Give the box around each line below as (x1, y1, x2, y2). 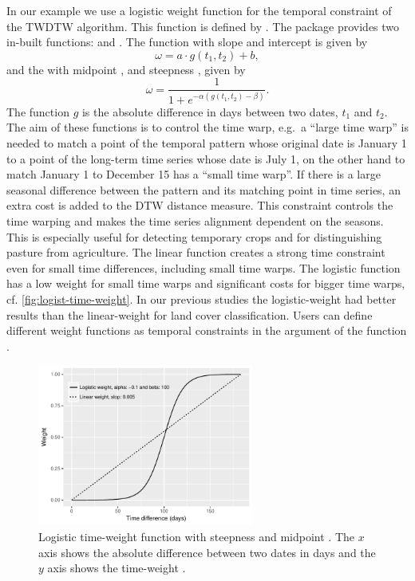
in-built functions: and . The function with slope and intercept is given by (6, 33, 368, 50)
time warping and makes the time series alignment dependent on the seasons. (6, 212, 384, 229)
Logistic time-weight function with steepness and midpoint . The (38, 528, 354, 544)
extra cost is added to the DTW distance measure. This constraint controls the (6, 197, 393, 214)
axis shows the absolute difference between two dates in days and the (38, 544, 376, 560)
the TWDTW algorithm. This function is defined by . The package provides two (6, 18, 400, 34)
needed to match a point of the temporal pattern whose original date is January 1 (6, 134, 407, 151)
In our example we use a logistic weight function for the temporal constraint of (6, 2, 392, 18)
